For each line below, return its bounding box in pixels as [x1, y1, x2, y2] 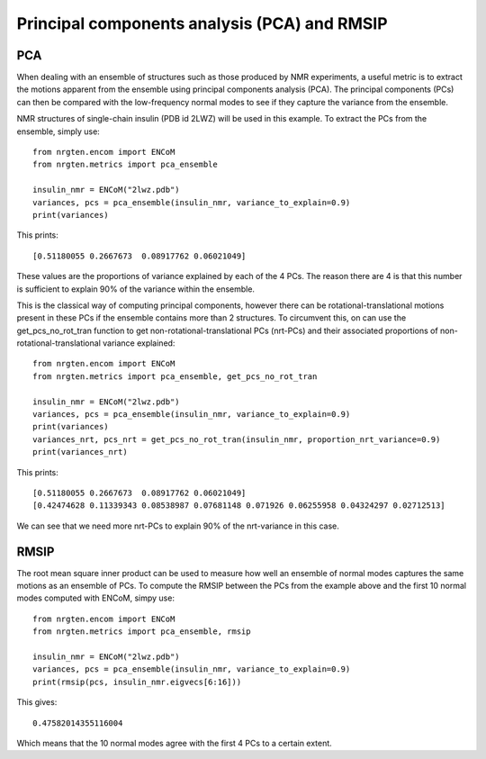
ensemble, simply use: [16, 126, 101, 137]
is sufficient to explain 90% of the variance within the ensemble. [16, 284, 256, 294]
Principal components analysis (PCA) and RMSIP [16, 14, 388, 33]
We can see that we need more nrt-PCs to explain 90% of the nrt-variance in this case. [16, 520, 339, 531]
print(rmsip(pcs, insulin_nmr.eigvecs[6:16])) [32, 676, 242, 687]
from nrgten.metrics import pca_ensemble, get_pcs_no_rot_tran [32, 371, 318, 382]
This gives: [16, 697, 58, 708]
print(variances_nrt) [32, 447, 128, 457]
